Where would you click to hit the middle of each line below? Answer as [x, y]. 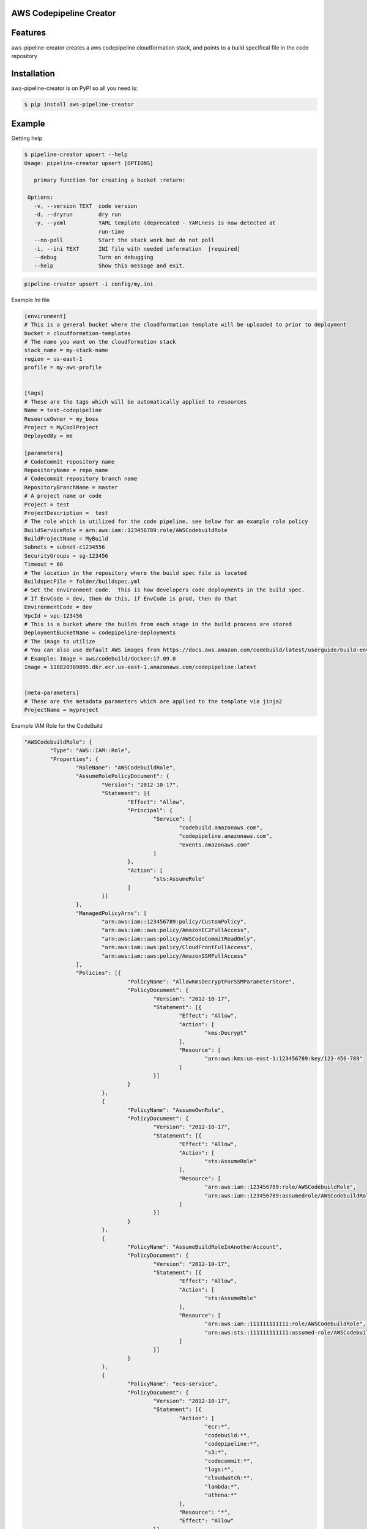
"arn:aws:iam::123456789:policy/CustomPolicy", [174, 922]
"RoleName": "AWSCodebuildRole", [126, 768]
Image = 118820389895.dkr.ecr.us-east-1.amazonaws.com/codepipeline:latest [140, 667]
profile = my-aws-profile [63, 368]
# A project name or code [63, 496]
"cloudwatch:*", [229, 1478]
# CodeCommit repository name [69, 461]
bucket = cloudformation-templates [77, 333]
